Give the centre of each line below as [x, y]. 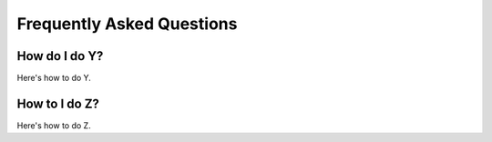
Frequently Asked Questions [127, 24]
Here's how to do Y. [54, 78]
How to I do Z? [58, 103]
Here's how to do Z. [54, 125]
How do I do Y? [60, 56]
